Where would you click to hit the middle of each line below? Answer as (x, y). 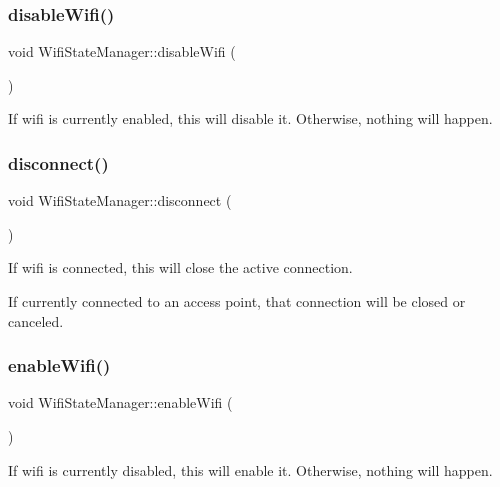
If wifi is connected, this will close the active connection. (180, 267)
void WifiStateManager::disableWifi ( (122, 51)
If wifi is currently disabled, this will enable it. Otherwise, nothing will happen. (250, 469)
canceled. (36, 320)
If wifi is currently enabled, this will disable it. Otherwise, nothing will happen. (250, 118)
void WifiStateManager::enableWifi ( (120, 402)
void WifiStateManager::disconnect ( (120, 200)
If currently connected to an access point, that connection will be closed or (237, 301)
